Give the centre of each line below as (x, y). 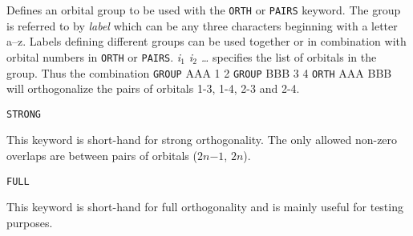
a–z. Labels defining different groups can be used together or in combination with (206, 41)
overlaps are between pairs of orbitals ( (102, 155)
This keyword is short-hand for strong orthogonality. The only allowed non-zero (202, 140)
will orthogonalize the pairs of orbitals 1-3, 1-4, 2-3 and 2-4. (153, 88)
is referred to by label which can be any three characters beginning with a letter (202, 25)
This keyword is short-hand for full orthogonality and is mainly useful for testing (205, 207)
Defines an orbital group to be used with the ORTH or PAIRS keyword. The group (204, 10)
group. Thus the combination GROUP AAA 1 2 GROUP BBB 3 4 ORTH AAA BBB (199, 72)
